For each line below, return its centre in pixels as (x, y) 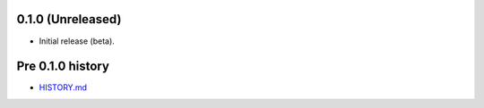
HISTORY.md (63, 87)
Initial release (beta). (77, 41)
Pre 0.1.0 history (63, 66)
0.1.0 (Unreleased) (69, 19)
